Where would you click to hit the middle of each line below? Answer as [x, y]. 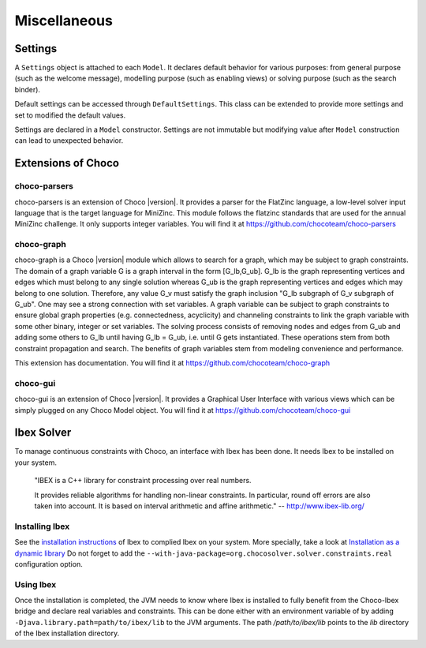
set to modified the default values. [70, 115]
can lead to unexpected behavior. [69, 140]
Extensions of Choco [67, 163]
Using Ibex [35, 584]
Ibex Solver [43, 433]
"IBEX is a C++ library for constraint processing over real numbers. [143, 481]
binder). [28, 89]
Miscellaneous [64, 21]
